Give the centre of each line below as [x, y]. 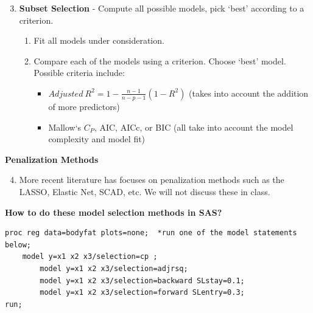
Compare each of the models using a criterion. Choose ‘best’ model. [160, 60]
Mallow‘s [65, 127]
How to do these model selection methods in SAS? [114, 212]
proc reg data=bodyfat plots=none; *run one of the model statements [151, 233]
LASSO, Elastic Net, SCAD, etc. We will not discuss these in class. [145, 191]
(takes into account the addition [249, 93]
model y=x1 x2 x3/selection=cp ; [90, 257]
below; [18, 245]
